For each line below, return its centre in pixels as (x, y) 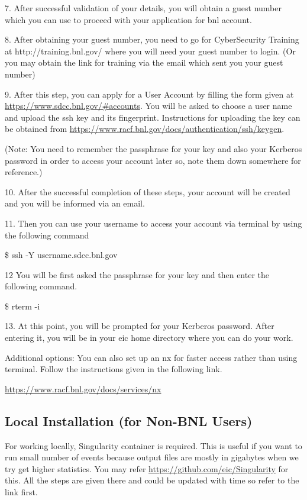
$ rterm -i (22, 306)
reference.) (24, 172)
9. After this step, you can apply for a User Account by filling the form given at (149, 94)
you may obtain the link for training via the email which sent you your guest (144, 62)
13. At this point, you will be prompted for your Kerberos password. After (140, 326)
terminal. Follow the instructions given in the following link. (114, 369)
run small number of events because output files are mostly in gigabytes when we (152, 457)
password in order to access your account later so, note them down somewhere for (153, 160)
